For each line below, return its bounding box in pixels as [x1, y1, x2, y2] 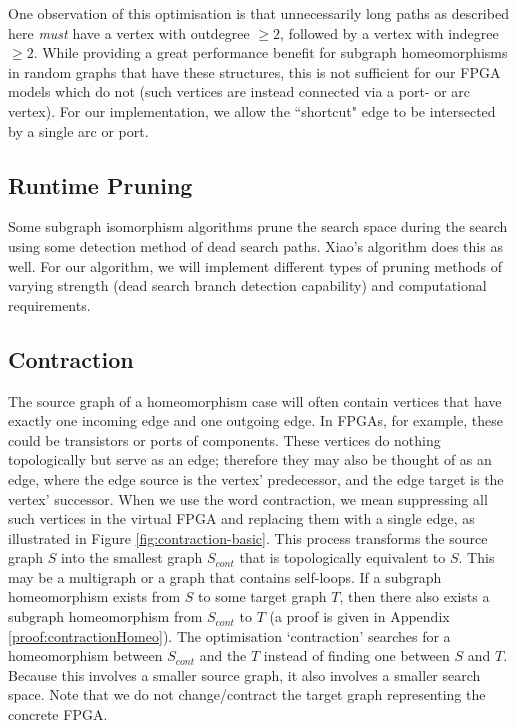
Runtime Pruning [8, 169, 193, 200]
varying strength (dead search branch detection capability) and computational [8, 275, 487, 296]
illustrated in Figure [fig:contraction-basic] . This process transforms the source [8, 527, 488, 548]
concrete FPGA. [8, 704, 108, 725]
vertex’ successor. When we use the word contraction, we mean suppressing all [8, 488, 488, 509]
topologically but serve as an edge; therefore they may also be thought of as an [8, 449, 492, 470]
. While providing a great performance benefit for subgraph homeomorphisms [33, 42, 508, 63]
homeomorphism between [8, 645, 163, 666]
